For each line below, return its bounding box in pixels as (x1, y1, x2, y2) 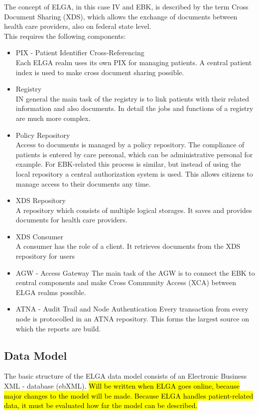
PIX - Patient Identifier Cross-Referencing (15, 47, 144, 58)
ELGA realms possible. (15, 287, 86, 297)
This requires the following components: (4, 30, 126, 41)
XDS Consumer (15, 231, 63, 241)
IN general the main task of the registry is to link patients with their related (15, 93, 250, 103)
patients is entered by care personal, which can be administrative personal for (15, 149, 253, 159)
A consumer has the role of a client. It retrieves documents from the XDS (15, 241, 241, 251)
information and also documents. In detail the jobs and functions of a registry (15, 103, 254, 113)
